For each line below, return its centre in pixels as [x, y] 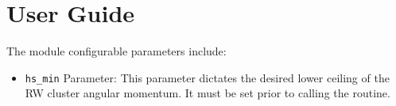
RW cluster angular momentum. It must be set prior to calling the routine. [208, 93]
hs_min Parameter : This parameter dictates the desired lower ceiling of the [207, 77]
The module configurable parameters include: [116, 51]
